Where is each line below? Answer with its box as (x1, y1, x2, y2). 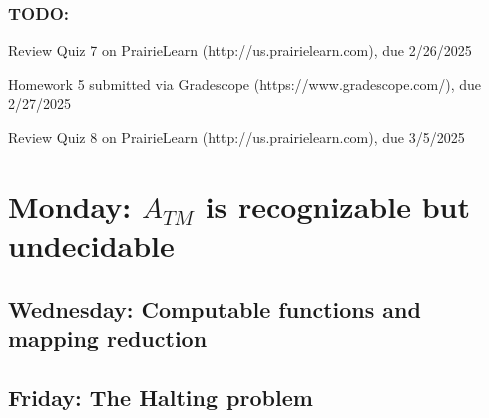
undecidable (8, 224, 175, 265)
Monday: (8, 185, 132, 226)
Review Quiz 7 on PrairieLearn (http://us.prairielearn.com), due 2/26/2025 (8, 40, 472, 61)
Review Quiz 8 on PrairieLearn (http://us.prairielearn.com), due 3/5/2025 (8, 127, 465, 147)
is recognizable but (205, 185, 470, 226)
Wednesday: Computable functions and (8, 293, 421, 324)
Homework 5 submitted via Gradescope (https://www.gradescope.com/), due (8, 73, 482, 94)
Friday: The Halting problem (8, 381, 313, 412)
